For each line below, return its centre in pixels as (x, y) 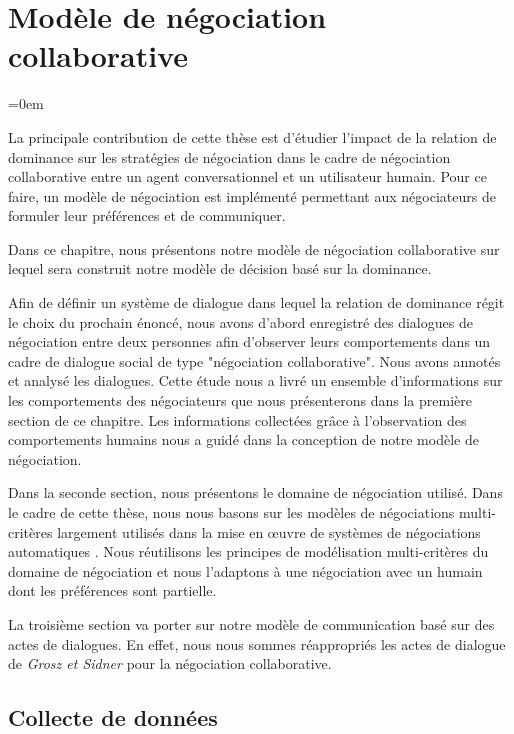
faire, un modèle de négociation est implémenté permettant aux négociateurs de (252, 195)
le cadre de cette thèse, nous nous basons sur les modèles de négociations (231, 512)
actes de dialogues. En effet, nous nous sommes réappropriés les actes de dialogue (257, 643)
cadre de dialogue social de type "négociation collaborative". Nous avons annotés (254, 360)
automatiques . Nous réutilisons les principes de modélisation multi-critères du (248, 551)
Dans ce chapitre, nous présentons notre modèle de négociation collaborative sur (254, 248)
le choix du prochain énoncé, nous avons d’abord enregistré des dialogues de (240, 321)
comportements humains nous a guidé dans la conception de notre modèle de (243, 439)
